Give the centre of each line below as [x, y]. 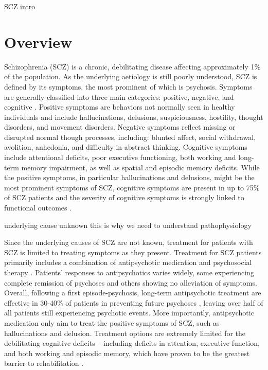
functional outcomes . [38, 208]
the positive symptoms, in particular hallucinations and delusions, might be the [129, 177]
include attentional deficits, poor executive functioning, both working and [120, 157]
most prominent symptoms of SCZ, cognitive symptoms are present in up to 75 [129, 187]
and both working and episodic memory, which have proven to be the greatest [127, 353]
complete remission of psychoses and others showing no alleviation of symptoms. [131, 282]
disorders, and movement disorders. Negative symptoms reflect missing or [120, 127]
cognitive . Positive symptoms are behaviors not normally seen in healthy [120, 107]
